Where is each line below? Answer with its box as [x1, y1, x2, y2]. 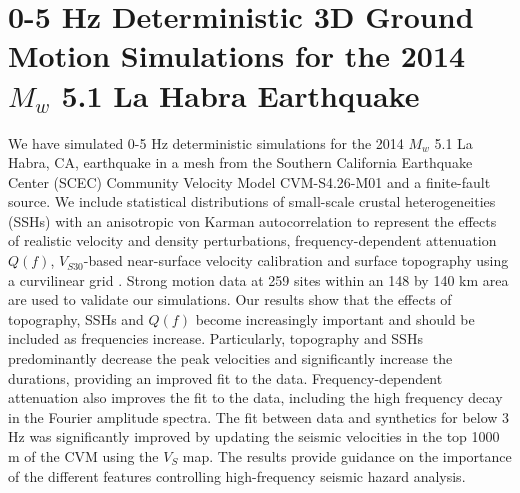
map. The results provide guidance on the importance [182, 446, 512, 466]
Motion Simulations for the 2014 [8, 35, 466, 76]
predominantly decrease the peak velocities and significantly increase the [8, 348, 453, 369]
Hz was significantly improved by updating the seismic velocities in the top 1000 [8, 426, 500, 447]
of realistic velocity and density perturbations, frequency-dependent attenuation [8, 230, 497, 251]
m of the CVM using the [8, 446, 159, 466]
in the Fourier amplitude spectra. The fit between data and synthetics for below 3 [8, 406, 510, 427]
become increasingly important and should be [195, 308, 475, 329]
